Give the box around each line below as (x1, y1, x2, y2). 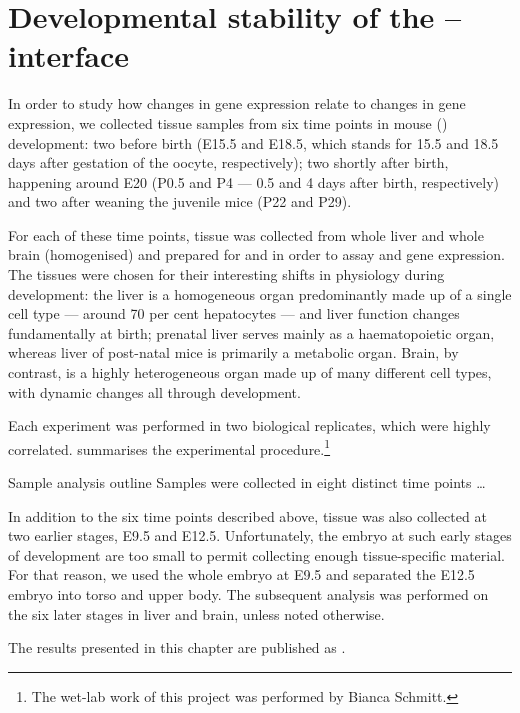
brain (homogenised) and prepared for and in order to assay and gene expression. (8, 244, 505, 265)
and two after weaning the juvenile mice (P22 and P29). (8, 191, 352, 212)
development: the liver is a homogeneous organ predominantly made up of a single (8, 283, 512, 304)
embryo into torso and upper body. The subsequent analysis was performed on (8, 584, 489, 605)
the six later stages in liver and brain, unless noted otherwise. (8, 603, 385, 624)
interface (8, 35, 130, 76)
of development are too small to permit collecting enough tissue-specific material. (8, 544, 505, 565)
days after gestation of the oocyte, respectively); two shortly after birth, (8, 152, 449, 173)
